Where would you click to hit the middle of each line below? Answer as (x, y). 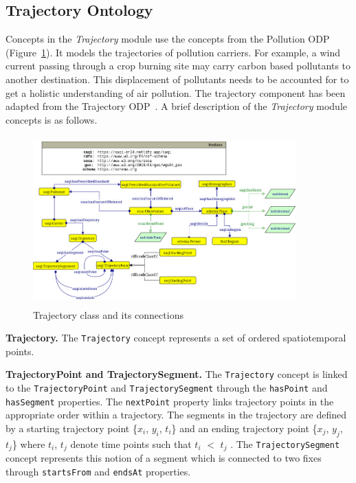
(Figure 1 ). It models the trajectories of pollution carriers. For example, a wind (173, 52)
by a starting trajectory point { (71, 428)
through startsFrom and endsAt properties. (98, 471)
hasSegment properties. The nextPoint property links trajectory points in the (170, 401)
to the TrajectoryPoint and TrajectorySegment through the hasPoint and (167, 388)
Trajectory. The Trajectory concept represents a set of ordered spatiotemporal (176, 338)
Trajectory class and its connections (108, 314)
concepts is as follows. (52, 119)
